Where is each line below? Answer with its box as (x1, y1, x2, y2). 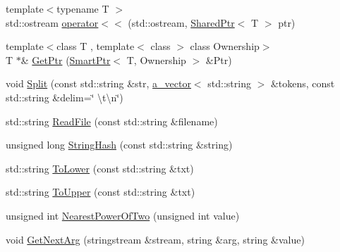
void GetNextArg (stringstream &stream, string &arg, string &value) (6, 232, 305, 246)
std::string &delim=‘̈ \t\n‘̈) (6, 89, 123, 104)
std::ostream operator (6, 15, 99, 30)
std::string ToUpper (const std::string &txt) (6, 184, 195, 199)
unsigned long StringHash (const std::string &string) (6, 137, 233, 152)
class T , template (56, 39, 135, 53)
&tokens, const (270, 76, 335, 91)
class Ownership (190, 39, 260, 53)
